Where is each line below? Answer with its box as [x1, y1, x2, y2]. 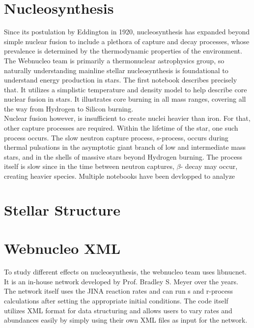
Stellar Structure [4, 199, 120, 219]
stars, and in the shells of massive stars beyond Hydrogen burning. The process [4, 151, 243, 162]
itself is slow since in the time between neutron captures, [4, 161, 174, 171]
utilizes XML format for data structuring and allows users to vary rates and [4, 305, 232, 315]
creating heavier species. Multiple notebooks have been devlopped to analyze [4, 171, 235, 181]
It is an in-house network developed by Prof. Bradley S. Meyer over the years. [4, 276, 238, 286]
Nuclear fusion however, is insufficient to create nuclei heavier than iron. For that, [4, 113, 251, 123]
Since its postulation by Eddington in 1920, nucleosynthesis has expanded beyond [4, 27, 250, 37]
